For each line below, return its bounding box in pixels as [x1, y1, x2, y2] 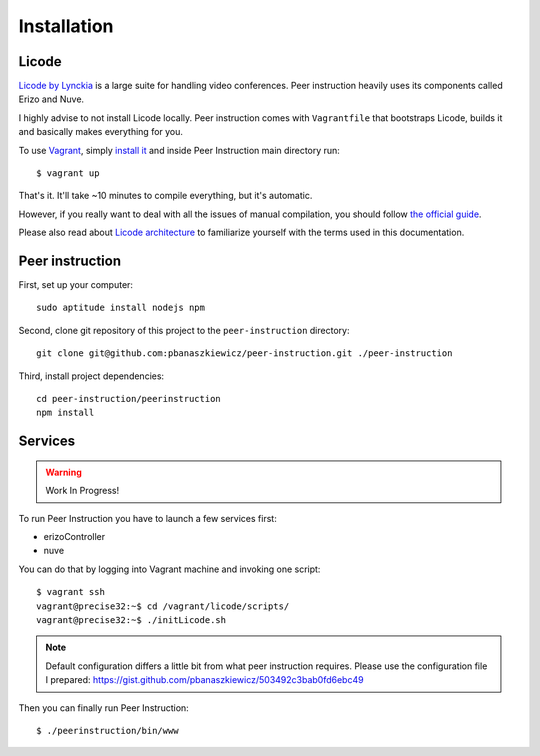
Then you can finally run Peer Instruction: [18, 701, 189, 714]
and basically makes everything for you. [18, 126, 184, 138]
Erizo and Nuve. [18, 93, 85, 105]
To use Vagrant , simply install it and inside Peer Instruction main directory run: [18, 144, 340, 156]
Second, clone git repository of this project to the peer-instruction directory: [18, 324, 350, 336]
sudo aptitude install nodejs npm [36, 302, 205, 314]
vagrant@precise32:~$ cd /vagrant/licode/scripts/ [36, 600, 290, 612]
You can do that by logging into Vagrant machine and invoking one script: [18, 563, 321, 575]
